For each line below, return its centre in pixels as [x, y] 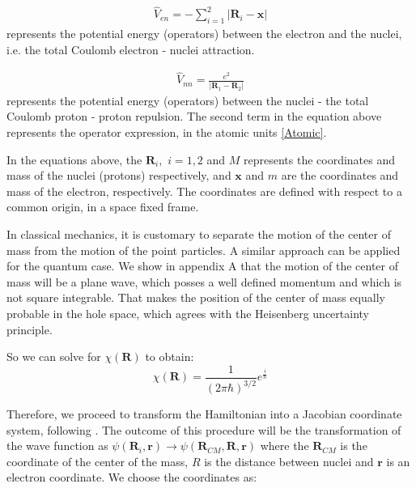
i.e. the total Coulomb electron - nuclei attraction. [131, 49]
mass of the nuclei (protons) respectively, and [119, 175]
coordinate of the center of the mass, [98, 461]
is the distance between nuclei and [289, 461]
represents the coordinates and [320, 159]
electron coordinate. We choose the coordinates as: [132, 477]
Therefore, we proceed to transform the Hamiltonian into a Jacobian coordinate [204, 414]
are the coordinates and [340, 175]
